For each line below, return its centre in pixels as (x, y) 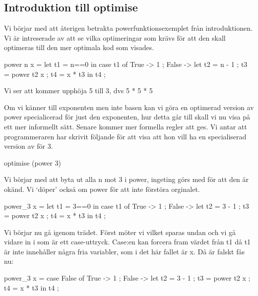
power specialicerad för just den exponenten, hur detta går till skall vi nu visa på (127, 117)
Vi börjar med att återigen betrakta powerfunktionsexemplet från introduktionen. (128, 28)
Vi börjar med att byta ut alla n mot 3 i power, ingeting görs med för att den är (127, 179)
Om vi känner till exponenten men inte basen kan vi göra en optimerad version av (129, 107)
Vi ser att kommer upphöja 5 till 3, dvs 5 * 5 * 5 (78, 90)
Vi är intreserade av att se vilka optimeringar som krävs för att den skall (115, 37)
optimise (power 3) (32, 162)
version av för (25, 146)
